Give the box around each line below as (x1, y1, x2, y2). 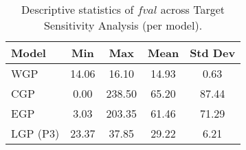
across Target (160, 1, 225, 17)
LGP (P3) (11, 125, 60, 141)
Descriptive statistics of (21, 1, 134, 17)
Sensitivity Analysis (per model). (43, 17, 203, 33)
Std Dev (190, 45, 236, 61)
